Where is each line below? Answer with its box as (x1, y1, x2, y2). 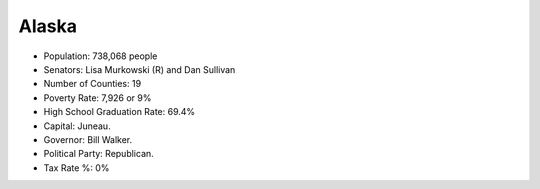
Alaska (18, 15, 77, 37)
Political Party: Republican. (43, 148, 154, 160)
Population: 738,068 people (43, 50, 158, 62)
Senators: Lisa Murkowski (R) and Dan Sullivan (43, 63, 236, 75)
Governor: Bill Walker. (43, 133, 133, 145)
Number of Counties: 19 (43, 78, 142, 90)
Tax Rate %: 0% (43, 161, 110, 174)
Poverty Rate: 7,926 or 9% (43, 91, 152, 104)
